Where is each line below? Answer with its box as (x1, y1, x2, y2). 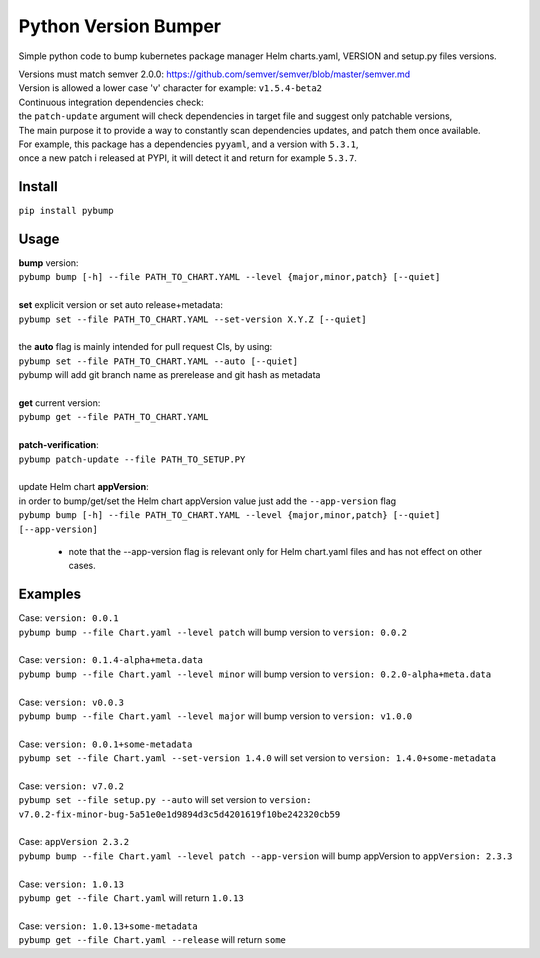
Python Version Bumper (18, 15, 222, 37)
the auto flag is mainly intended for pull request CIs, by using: (18, 341, 273, 353)
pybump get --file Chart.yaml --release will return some (18, 934, 287, 946)
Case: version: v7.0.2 (18, 780, 125, 792)
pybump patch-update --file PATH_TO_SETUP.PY (18, 453, 246, 465)
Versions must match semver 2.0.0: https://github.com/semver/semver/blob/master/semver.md (18, 68, 411, 80)
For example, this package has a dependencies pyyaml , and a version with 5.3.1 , (18, 138, 359, 150)
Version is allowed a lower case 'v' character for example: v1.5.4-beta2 (18, 82, 323, 94)
